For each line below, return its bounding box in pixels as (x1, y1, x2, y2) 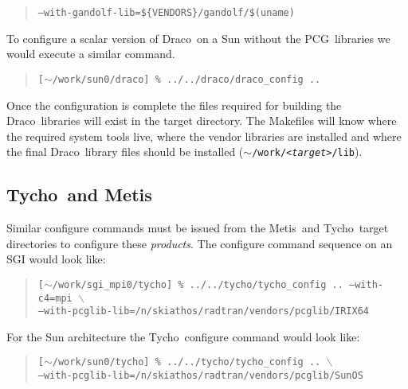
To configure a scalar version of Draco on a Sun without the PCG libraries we (6, 29, 390, 46)
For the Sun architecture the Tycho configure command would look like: (6, 328, 360, 344)
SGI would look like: (6, 251, 106, 267)
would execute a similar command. (6, 45, 175, 62)
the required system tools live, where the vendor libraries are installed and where (6, 127, 402, 144)
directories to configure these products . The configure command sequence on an (6, 235, 393, 251)
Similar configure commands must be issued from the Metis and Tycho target (6, 220, 389, 236)
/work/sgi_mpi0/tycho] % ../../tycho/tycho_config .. (52, 278, 343, 290)
